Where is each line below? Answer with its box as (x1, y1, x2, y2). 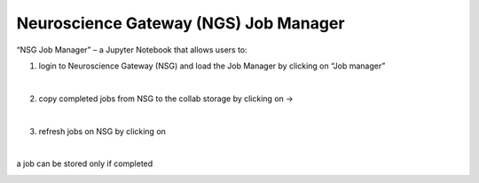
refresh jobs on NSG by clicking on (38, 125, 166, 137)
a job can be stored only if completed (16, 158, 153, 169)
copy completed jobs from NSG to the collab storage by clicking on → (38, 93, 294, 104)
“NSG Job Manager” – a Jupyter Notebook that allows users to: (16, 44, 247, 55)
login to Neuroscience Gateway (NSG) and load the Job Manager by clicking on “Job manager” (38, 60, 386, 71)
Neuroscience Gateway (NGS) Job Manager (16, 13, 345, 33)
